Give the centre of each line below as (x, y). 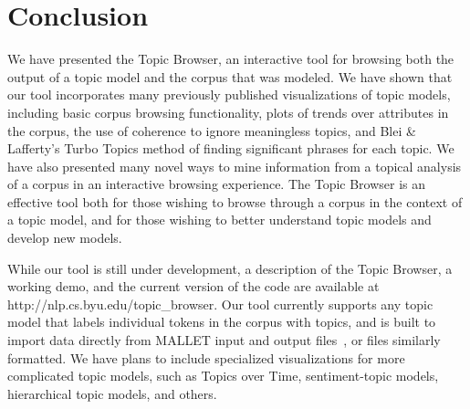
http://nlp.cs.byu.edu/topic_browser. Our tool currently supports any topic (220, 304)
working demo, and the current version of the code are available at (193, 286)
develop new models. (65, 238)
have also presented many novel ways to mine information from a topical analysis (235, 166)
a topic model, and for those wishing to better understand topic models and (219, 220)
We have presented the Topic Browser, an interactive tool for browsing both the (231, 59)
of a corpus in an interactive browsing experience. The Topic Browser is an (217, 184)
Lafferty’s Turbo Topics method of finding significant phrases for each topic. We (231, 148)
